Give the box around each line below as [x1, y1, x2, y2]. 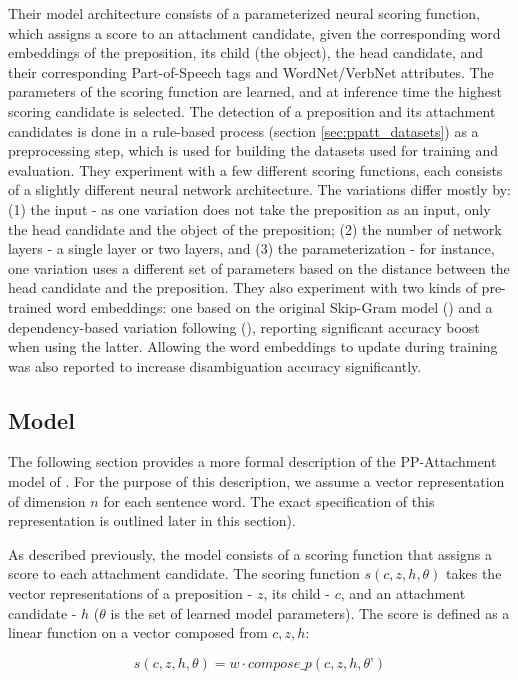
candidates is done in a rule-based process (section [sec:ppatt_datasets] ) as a [8, 120, 479, 141]
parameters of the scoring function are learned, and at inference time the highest [8, 81, 502, 102]
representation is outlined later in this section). [8, 510, 296, 531]
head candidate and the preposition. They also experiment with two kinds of [8, 277, 477, 298]
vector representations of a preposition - [8, 583, 253, 604]
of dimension [8, 490, 86, 511]
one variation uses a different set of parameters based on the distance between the [8, 257, 510, 278]
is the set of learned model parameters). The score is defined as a [110, 602, 510, 623]
